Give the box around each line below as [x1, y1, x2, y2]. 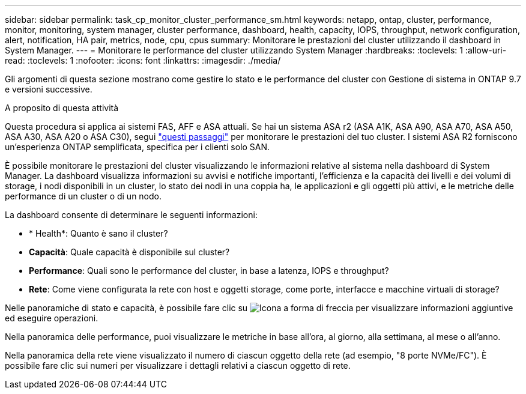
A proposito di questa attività [5, 103, 119, 113]
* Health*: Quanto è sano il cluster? [29, 228, 168, 238]
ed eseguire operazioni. [5, 313, 98, 323]
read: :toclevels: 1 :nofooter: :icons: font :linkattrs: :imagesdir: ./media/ [5, 55, 281, 65]
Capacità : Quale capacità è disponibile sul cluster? [29, 247, 230, 257]
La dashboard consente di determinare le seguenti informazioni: [5, 210, 258, 220]
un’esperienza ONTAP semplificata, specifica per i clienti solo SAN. [5, 142, 270, 152]
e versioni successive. [5, 84, 92, 94]
